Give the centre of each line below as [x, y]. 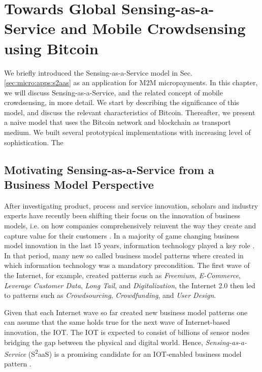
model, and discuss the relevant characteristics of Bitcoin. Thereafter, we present [130, 112]
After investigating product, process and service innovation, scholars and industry [131, 205]
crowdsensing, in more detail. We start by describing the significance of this [122, 102]
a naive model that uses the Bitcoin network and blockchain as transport [118, 122]
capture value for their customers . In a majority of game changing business [122, 235]
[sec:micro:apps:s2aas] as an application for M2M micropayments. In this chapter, [131, 82]
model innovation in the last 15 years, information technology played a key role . [129, 245]
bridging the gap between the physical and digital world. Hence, [104, 342]
